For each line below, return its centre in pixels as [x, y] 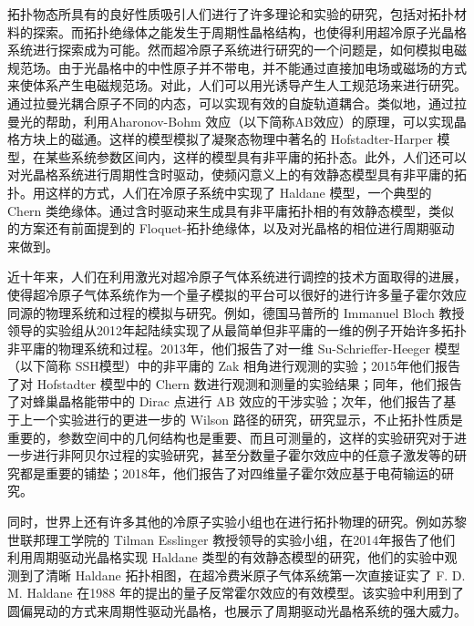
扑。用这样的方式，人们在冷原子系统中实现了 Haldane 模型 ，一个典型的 [220, 192]
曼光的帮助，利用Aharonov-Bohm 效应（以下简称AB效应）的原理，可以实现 [231, 121]
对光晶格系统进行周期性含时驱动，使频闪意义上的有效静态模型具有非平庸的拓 [237, 174]
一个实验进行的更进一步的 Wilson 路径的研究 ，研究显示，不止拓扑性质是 [247, 420]
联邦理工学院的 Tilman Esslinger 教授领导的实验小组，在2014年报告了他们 [237, 539]
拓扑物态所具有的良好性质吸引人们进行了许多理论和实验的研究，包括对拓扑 [231, 14]
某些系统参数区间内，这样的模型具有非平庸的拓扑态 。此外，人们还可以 [256, 156]
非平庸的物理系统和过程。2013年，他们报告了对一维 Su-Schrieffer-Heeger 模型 [234, 348]
